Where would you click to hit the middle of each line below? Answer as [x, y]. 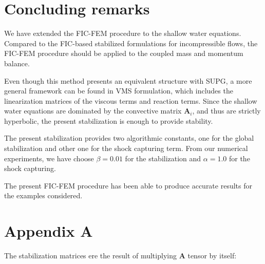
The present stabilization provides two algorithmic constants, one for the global [129, 138]
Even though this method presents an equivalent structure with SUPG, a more [128, 80]
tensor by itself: [212, 256]
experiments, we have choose [49, 158]
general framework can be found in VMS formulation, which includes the [119, 91]
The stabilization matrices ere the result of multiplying [90, 256]
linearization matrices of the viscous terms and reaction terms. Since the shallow [131, 100]
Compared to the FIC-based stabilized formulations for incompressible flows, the [131, 43]
